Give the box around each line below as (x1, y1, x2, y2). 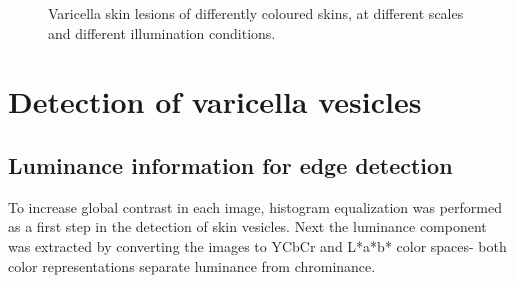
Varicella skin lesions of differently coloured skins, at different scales (48, 3, 464, 23)
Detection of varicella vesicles (8, 81, 422, 122)
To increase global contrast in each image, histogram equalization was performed (8, 196, 502, 217)
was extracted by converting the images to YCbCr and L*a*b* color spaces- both (8, 235, 507, 256)
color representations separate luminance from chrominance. (8, 255, 376, 276)
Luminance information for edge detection (8, 149, 453, 180)
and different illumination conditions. (48, 22, 276, 43)
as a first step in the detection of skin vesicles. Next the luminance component (8, 216, 487, 237)
